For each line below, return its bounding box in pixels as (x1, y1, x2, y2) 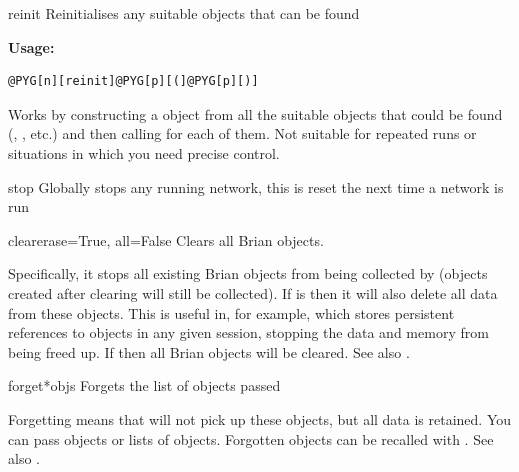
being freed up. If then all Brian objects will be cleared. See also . (8, 341, 410, 362)
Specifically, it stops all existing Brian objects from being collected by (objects (8, 263, 488, 284)
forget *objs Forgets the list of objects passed (8, 375, 281, 396)
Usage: (8, 36, 55, 57)
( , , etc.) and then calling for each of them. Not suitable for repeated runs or (8, 123, 477, 144)
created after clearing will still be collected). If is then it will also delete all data (8, 282, 498, 303)
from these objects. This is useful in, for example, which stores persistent (8, 302, 455, 323)
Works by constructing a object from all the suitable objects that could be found (8, 103, 503, 124)
